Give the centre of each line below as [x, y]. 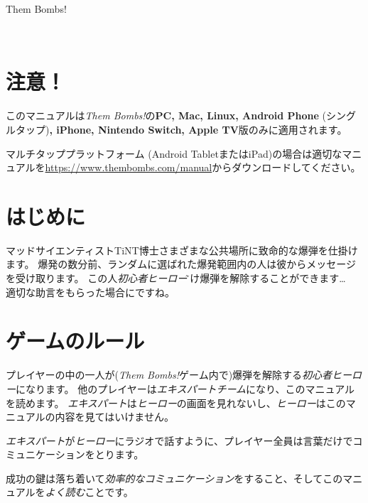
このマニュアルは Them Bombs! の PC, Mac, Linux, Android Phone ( [166, 115]
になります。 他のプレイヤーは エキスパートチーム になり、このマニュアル [185, 388]
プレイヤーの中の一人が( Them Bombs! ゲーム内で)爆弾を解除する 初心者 [169, 375]
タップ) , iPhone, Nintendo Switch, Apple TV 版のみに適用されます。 [181, 129]
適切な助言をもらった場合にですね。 [90, 292]
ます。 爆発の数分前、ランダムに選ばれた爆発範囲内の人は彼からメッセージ [181, 264]
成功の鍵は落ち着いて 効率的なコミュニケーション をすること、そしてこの [174, 478]
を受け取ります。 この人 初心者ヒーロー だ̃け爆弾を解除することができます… [176, 278]
